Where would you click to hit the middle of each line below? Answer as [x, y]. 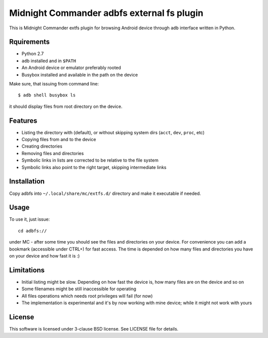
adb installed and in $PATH [49, 61]
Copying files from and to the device [59, 140]
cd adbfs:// [33, 231]
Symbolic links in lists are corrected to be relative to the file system [90, 160]
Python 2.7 [33, 54]
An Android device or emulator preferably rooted [71, 68]
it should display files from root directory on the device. [66, 106]
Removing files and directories [53, 153]
